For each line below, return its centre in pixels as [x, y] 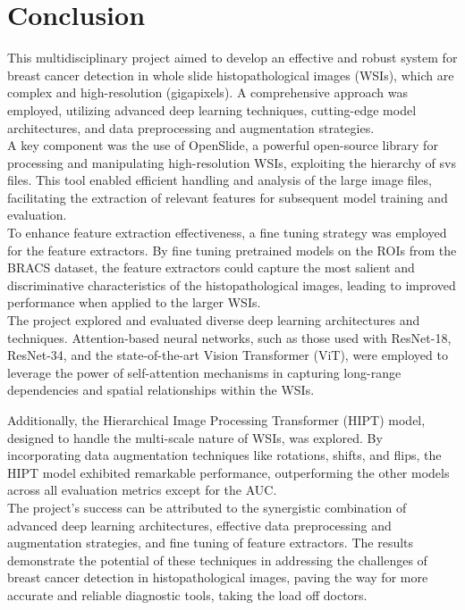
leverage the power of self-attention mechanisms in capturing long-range [204, 372]
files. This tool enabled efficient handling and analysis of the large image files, [220, 180]
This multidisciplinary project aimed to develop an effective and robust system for [232, 58]
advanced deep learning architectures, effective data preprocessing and [199, 525]
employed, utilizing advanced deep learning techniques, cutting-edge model [212, 109]
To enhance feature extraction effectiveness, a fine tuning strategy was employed [227, 233]
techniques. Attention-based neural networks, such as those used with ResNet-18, [229, 337]
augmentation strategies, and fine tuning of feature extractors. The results [211, 543]
